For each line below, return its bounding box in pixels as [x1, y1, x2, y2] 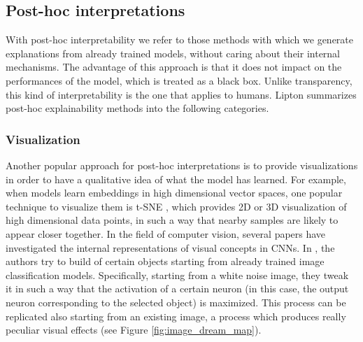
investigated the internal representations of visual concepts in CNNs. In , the [6, 240, 335, 255]
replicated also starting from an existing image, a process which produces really [6, 308, 346, 323]
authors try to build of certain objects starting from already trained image [6, 254, 325, 269]
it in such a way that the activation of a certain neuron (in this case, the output [6, 281, 349, 296]
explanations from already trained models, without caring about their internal [6, 45, 341, 60]
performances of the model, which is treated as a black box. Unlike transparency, [6, 73, 353, 87]
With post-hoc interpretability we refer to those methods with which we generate [6, 32, 354, 47]
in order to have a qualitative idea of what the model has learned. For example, [6, 171, 346, 186]
